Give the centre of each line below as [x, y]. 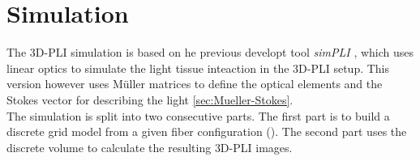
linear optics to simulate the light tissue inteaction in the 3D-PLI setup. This [198, 68]
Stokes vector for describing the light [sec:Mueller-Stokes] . [150, 99]
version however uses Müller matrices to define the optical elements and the [195, 84]
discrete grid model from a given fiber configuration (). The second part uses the [207, 131]
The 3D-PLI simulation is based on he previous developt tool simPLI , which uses [210, 52]
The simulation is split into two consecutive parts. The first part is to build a [198, 115]
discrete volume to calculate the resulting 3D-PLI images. [150, 147]
